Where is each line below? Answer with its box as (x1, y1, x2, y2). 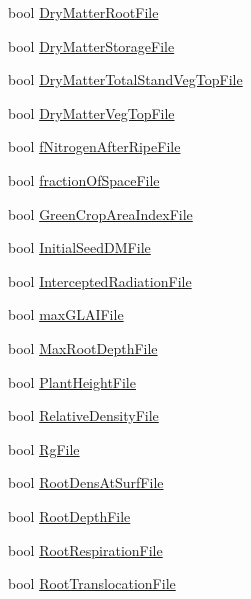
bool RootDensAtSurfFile (8, 472, 164, 493)
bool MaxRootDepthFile (8, 337, 158, 358)
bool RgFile (8, 438, 80, 459)
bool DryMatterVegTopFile (8, 102, 175, 123)
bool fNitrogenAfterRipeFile (8, 136, 181, 157)
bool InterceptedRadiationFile (8, 270, 192, 291)
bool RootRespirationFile (8, 539, 163, 560)
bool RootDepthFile (8, 505, 131, 526)
